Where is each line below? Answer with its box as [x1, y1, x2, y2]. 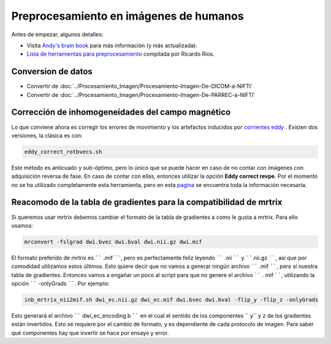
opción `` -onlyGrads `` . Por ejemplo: [11, 280, 110, 288]
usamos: [11, 221, 33, 229]
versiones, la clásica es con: [11, 132, 83, 139]
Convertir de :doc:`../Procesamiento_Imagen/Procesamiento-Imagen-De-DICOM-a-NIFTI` [26, 83, 253, 90]
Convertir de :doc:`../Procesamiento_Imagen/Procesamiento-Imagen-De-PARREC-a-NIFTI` [26, 91, 256, 98]
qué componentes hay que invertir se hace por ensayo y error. [11, 329, 169, 337]
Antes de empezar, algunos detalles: [11, 31, 104, 38]
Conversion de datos [11, 66, 93, 77]
